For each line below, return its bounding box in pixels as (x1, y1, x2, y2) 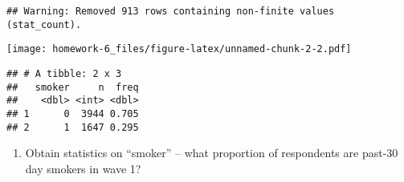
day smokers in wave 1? (25, 160, 141, 176)
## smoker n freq (6, 81, 139, 93)
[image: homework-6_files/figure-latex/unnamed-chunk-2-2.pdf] (6, 43, 352, 55)
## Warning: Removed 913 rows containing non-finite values (6, 6, 335, 17)
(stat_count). (6, 18, 82, 30)
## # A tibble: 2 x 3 (6, 67, 122, 79)
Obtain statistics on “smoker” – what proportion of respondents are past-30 (25, 144, 398, 161)
